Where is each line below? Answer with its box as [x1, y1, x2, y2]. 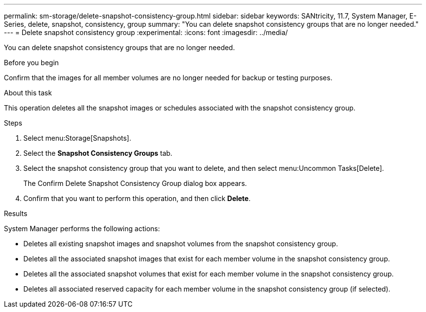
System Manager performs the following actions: [4, 224, 160, 233]
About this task [4, 89, 52, 97]
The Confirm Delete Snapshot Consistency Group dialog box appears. [23, 179, 247, 187]
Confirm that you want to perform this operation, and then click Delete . [23, 194, 251, 202]
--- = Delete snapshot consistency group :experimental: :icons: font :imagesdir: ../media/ [4, 28, 288, 37]
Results [4, 209, 28, 218]
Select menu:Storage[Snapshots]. [23, 134, 131, 142]
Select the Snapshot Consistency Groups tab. [23, 149, 173, 157]
